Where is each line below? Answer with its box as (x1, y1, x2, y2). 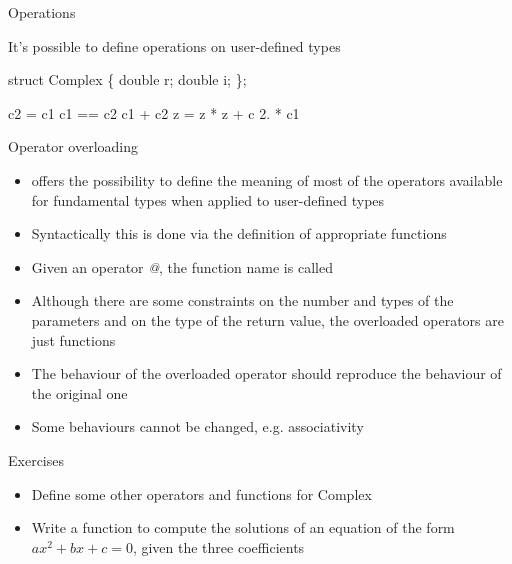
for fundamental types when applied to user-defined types (31, 189, 385, 210)
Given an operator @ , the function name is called (31, 256, 333, 277)
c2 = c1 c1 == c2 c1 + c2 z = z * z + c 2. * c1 (8, 102, 300, 123)
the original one (31, 382, 128, 403)
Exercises (8, 449, 64, 470)
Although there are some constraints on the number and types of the (31, 290, 454, 311)
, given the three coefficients (132, 536, 305, 557)
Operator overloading (8, 136, 139, 157)
